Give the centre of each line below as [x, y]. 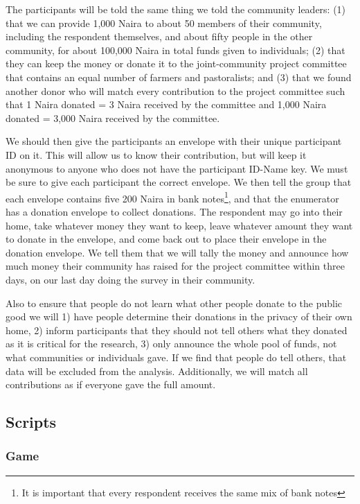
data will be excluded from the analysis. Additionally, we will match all [157, 371]
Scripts [31, 422]
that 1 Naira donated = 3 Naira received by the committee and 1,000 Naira [166, 104]
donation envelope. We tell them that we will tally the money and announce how [177, 252]
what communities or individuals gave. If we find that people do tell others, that [176, 357]
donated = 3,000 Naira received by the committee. [113, 118]
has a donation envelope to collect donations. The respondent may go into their [174, 211]
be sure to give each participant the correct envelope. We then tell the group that [179, 182]
